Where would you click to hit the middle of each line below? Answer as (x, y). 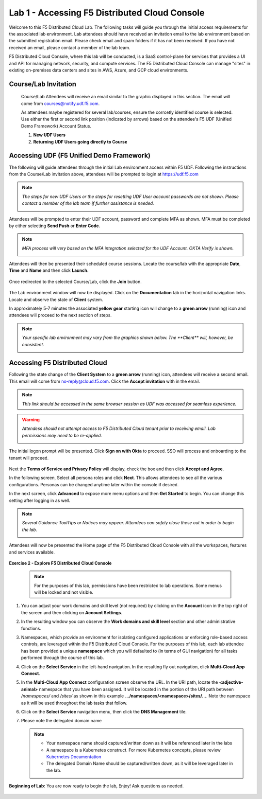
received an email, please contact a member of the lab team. (70, 47)
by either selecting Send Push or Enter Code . (55, 226)
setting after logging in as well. (40, 500)
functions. (31, 628)
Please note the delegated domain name (61, 721)
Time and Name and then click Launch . (49, 270)
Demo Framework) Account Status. (56, 126)
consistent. (33, 344)
